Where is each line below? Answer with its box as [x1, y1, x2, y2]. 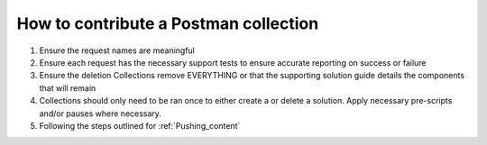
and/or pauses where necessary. [39, 108, 162, 119]
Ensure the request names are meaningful [39, 45, 196, 56]
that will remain [39, 82, 96, 94]
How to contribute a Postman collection [16, 14, 319, 33]
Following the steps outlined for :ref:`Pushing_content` [39, 120, 241, 131]
